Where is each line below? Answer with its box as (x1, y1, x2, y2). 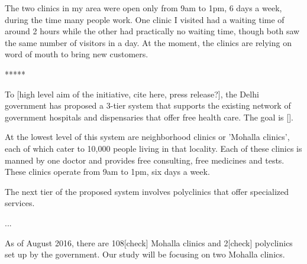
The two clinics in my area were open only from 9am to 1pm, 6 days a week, (5, 2, 282, 14)
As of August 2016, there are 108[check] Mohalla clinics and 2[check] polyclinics (5, 236, 293, 249)
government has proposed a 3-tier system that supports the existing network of (5, 99, 291, 112)
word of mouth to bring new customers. (5, 48, 148, 60)
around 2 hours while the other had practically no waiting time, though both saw (5, 25, 300, 37)
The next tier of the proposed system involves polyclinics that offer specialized (5, 185, 289, 197)
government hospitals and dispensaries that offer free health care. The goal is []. (5, 110, 293, 123)
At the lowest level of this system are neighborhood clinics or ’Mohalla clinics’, (5, 131, 290, 143)
